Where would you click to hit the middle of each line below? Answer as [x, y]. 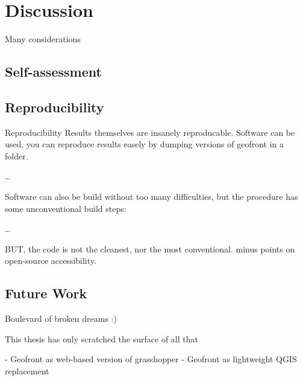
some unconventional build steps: [66, 208]
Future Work [46, 293]
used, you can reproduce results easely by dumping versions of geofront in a [145, 144]
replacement [27, 371]
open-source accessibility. [51, 261]
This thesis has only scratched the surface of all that [102, 338]
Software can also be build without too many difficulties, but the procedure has [151, 197]
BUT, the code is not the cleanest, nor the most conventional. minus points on [150, 248]
